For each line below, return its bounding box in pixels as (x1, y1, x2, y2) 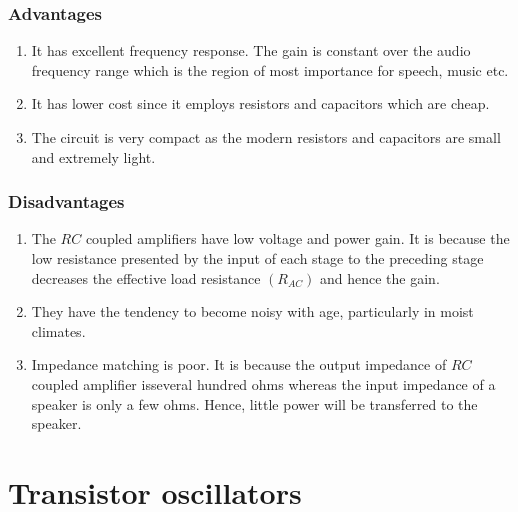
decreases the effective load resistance (31, 267, 261, 288)
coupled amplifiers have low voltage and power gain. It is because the (85, 228, 510, 249)
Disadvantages (8, 189, 125, 214)
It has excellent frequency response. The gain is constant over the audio (31, 40, 471, 61)
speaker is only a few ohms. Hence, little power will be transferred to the (31, 393, 478, 414)
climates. (31, 320, 86, 341)
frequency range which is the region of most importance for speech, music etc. (31, 59, 509, 80)
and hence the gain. (319, 267, 440, 288)
